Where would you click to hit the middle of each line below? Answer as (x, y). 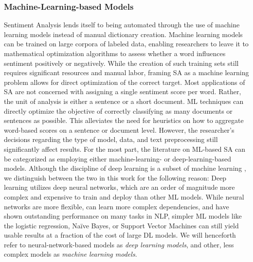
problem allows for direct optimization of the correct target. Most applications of (125, 82)
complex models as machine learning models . (71, 254)
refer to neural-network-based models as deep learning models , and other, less (119, 244)
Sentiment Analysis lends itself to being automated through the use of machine (122, 25)
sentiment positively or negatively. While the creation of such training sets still (121, 63)
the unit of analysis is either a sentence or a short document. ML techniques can (124, 101)
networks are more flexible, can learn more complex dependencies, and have (117, 206)
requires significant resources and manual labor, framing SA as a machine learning (126, 72)
